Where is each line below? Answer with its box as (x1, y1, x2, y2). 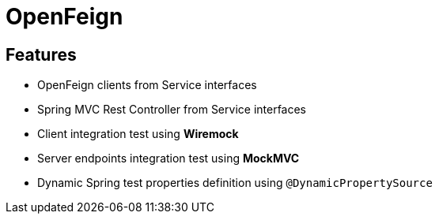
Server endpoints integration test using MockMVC (37, 151, 300, 166)
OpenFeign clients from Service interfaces (37, 78, 257, 92)
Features (6, 44, 77, 65)
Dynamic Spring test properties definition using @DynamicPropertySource (37, 176, 433, 190)
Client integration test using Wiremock (37, 127, 239, 141)
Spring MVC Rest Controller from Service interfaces (37, 103, 307, 117)
